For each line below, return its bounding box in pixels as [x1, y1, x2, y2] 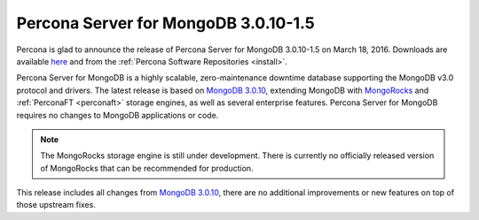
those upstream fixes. [16, 200, 97, 210]
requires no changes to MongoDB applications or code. [16, 110, 219, 120]
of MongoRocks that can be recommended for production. [40, 163, 254, 173]
